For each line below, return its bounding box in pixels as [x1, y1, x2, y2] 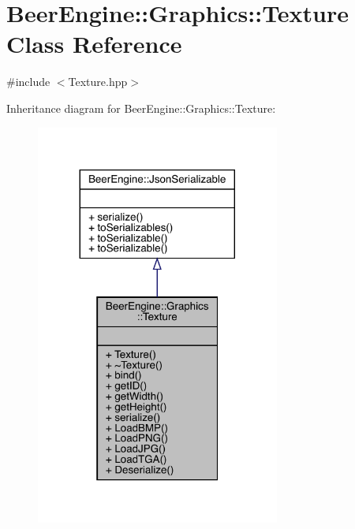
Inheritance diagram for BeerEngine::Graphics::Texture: [6, 99, 276, 116]
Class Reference [6, 28, 182, 60]
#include [6, 73, 50, 90]
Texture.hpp [68, 73, 128, 90]
